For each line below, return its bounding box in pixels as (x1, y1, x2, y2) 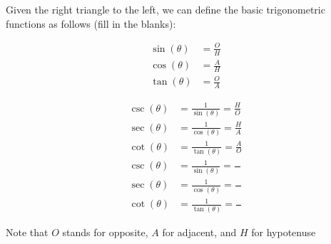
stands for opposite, (62, 224, 148, 239)
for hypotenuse (251, 224, 316, 239)
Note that (6, 224, 49, 239)
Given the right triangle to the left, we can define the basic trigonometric (6, 2, 325, 16)
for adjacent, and (162, 224, 237, 239)
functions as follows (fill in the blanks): (6, 16, 176, 31)
